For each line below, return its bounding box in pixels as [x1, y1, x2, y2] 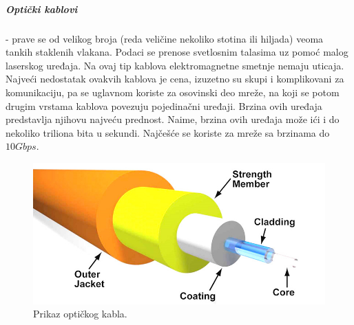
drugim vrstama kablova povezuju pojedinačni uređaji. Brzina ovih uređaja [6, 98, 322, 113]
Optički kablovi [6, 1, 78, 16]
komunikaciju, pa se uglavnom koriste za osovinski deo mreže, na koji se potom [6, 85, 340, 99]
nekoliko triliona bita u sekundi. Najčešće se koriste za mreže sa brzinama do [6, 125, 330, 139]
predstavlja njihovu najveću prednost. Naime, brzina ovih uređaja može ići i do [6, 112, 340, 126]
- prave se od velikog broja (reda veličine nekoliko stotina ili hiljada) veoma [6, 31, 324, 45]
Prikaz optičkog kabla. [33, 306, 127, 321]
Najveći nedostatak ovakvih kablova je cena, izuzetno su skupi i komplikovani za [6, 71, 344, 86]
